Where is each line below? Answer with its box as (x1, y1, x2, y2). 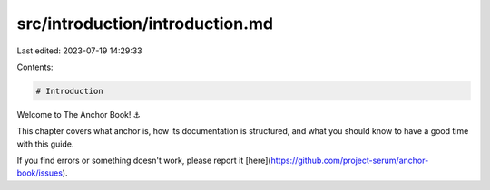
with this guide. (16, 138, 74, 149)
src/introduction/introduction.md (16, 14, 274, 33)
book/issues (16, 167, 64, 178)
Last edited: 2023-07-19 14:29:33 (16, 45, 142, 56)
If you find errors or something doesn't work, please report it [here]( (16, 155, 271, 166)
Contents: (16, 62, 54, 72)
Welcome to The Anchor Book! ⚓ (16, 109, 141, 119)
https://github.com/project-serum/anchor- (270, 155, 429, 166)
